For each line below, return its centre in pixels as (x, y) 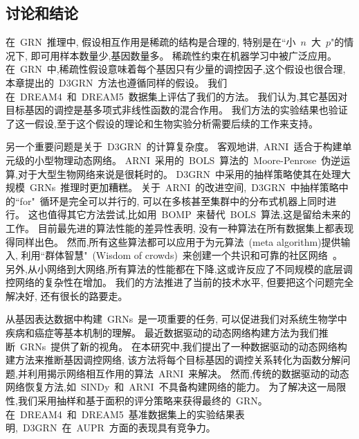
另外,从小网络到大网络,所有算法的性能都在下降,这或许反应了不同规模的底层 (174, 268)
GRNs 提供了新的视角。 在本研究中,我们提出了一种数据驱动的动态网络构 (183, 346)
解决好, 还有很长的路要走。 (67, 295)
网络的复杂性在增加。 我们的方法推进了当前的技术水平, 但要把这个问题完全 (184, 282)
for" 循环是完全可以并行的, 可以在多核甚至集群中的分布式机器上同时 (173, 200)
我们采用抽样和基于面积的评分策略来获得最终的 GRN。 (142, 401)
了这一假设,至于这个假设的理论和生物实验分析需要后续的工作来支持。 (162, 123)
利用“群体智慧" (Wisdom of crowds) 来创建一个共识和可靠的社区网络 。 (182, 255)
